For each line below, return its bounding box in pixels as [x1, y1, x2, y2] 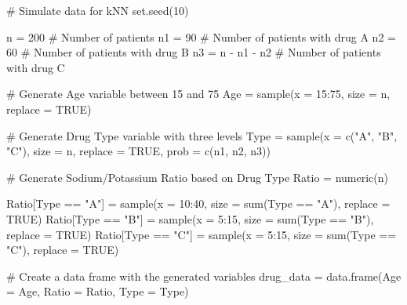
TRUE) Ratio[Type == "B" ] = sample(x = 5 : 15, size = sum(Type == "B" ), [6, 210, 374, 227]
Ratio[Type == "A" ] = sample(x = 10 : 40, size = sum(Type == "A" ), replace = [6, 195, 391, 212]
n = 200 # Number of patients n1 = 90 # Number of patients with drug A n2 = [6, 28, 396, 45]
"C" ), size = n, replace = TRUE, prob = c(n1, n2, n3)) [6, 143, 271, 159]
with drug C [6, 59, 65, 75]
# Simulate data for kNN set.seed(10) [6, 2, 189, 18]
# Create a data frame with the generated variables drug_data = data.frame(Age [6, 267, 402, 284]
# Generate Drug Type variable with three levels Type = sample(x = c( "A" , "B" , [6, 127, 398, 143]
